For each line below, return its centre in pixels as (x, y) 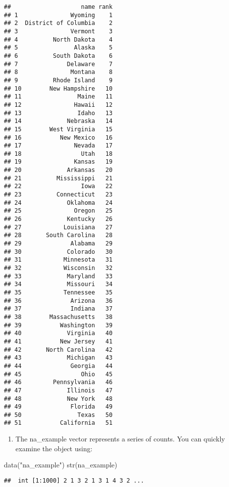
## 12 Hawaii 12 (58, 105)
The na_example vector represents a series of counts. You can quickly (120, 439)
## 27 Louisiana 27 (58, 227)
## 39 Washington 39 (58, 325)
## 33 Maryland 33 (58, 276)
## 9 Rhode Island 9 (58, 80)
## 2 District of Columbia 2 (58, 23)
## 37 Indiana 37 (58, 309)
